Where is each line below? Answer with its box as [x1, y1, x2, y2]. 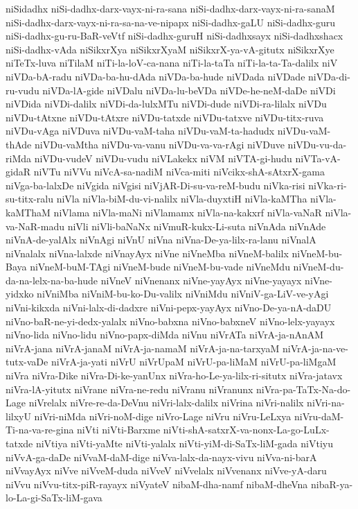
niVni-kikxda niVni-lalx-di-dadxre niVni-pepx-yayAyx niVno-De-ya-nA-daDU [6, 300, 332, 315]
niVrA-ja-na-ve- [283, 340, 348, 355]
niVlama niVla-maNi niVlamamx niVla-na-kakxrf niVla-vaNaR [53, 205, 322, 219]
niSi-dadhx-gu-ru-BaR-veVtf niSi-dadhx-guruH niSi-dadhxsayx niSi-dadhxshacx [6, 28, 343, 43]
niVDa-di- [308, 69, 350, 83]
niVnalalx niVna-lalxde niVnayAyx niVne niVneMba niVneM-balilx [6, 245, 289, 260]
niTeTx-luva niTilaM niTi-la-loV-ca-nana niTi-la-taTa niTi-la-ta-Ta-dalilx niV [6, 55, 338, 70]
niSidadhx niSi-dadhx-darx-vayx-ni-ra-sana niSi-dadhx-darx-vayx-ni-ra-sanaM [6, 1, 335, 15]
